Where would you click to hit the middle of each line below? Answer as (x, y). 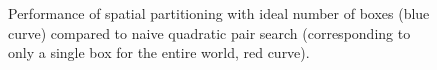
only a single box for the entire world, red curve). (159, 52)
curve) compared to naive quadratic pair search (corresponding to (209, 32)
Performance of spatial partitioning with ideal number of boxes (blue (219, 13)
